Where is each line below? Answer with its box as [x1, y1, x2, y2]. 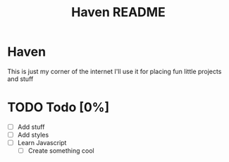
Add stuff [17, 123, 45, 131]
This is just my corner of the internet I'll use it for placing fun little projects [7, 67, 222, 75]
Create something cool [27, 147, 94, 155]
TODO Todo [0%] [7, 99, 110, 116]
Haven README [71, 4, 166, 20]
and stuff [7, 75, 34, 83]
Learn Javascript [17, 139, 67, 147]
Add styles [17, 130, 49, 139]
